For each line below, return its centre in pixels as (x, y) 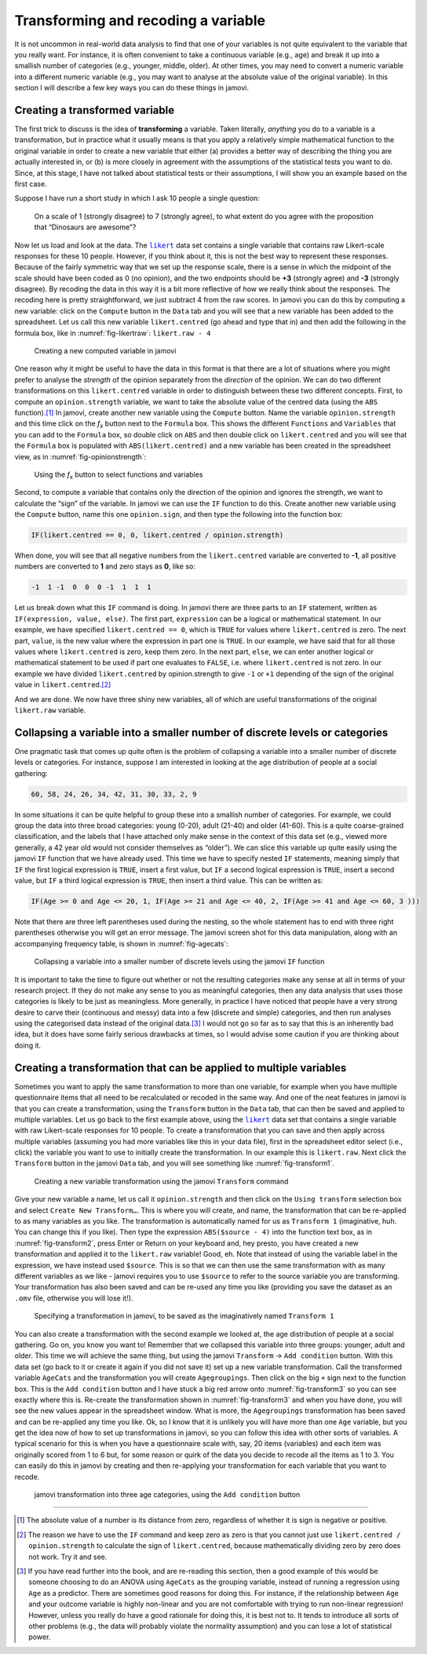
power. (40, 1637)
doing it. (28, 1045)
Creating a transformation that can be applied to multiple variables (181, 1068)
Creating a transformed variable (95, 110)
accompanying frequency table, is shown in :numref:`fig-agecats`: (122, 943)
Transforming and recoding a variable (140, 20)
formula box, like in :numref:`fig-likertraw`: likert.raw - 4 (113, 333)
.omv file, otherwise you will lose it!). (74, 1298)
